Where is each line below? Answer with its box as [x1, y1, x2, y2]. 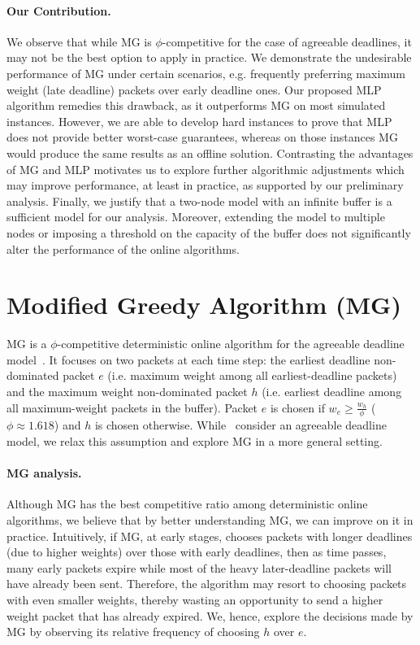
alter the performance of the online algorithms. [6, 240, 240, 257]
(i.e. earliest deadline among [262, 383, 402, 400]
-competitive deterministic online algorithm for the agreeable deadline [57, 335, 405, 352]
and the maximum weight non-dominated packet [6, 383, 248, 400]
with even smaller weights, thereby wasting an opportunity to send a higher [6, 591, 383, 608]
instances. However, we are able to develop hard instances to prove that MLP [6, 112, 392, 129]
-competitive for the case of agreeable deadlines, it [162, 33, 412, 50]
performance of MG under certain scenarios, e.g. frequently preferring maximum [6, 64, 406, 81]
